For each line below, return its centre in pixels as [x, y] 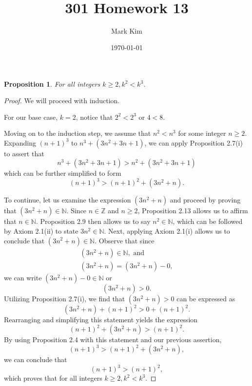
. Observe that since [125, 240]
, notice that [94, 117]
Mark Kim [127, 31]
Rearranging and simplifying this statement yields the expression [101, 320]
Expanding [20, 142]
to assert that [24, 153]
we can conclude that [36, 359]
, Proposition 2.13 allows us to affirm [193, 211]
